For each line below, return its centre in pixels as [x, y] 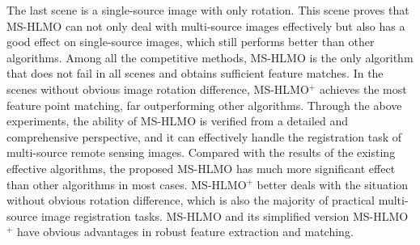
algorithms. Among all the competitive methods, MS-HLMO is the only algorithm [210, 57]
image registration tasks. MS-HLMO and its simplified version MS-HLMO [225, 215]
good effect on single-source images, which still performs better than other [191, 42]
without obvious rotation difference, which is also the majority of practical [191, 200]
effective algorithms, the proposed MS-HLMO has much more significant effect [201, 168]
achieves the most [363, 89]
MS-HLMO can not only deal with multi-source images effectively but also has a [206, 25]
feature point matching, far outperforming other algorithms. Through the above [204, 105]
